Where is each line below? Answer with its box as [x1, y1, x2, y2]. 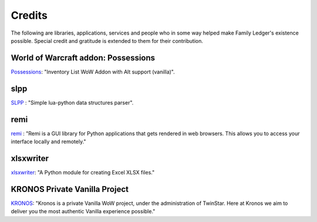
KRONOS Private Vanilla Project [11, 184, 129, 194]
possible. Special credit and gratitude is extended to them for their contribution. [11, 37, 204, 44]
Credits [11, 9, 48, 22]
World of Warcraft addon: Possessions [11, 53, 156, 63]
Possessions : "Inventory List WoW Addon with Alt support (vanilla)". [11, 68, 176, 75]
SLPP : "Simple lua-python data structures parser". [11, 99, 134, 106]
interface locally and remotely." [11, 138, 86, 145]
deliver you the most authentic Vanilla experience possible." [11, 208, 156, 215]
